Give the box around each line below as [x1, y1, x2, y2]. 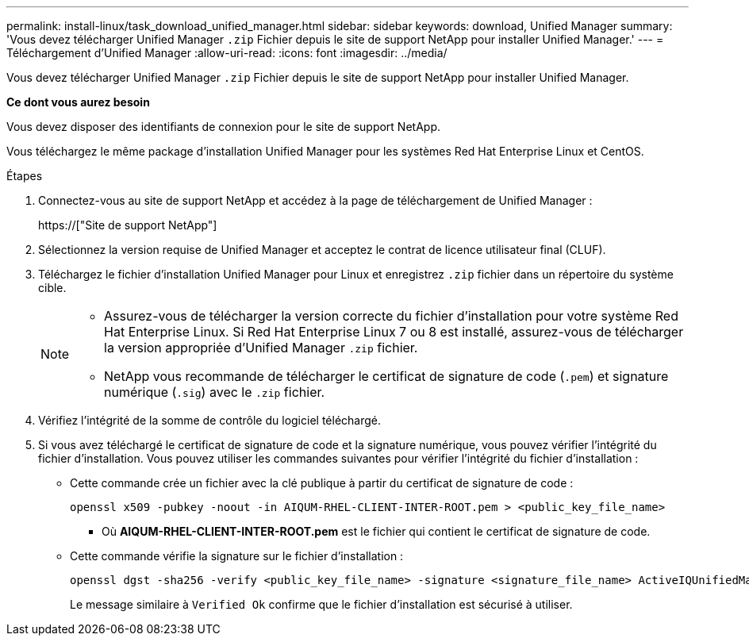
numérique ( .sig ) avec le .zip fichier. [104, 384, 325, 400]
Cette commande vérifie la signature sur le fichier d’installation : [70, 549, 404, 563]
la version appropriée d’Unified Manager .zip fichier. [104, 340, 418, 356]
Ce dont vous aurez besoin [6, 95, 150, 109]
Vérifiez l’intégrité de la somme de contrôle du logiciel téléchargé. [38, 413, 381, 427]
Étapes [6, 169, 43, 183]
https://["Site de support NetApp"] [38, 218, 217, 232]
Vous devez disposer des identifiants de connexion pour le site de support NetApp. [6, 120, 440, 133]
